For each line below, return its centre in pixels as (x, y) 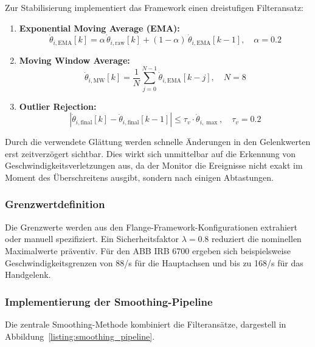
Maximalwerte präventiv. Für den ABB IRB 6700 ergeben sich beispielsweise (148, 250)
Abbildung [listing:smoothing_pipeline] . (80, 336)
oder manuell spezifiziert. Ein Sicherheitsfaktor (92, 239)
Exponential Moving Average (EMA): (99, 28)
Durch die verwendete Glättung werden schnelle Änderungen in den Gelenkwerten (158, 142)
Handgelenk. (28, 275)
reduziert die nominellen (257, 239)
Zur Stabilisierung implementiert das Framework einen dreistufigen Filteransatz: (154, 7)
